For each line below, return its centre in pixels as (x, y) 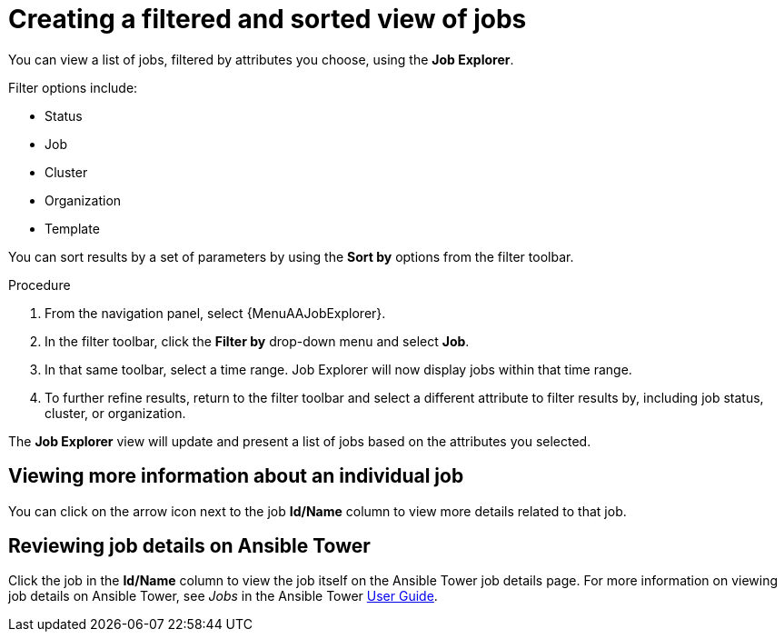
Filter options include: (73, 87)
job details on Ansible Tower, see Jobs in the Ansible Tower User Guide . (223, 596)
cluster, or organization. (115, 413)
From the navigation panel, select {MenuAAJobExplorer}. (215, 313)
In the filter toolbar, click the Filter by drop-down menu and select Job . (257, 341)
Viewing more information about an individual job (236, 476)
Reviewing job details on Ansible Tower (189, 546)
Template (72, 228)
